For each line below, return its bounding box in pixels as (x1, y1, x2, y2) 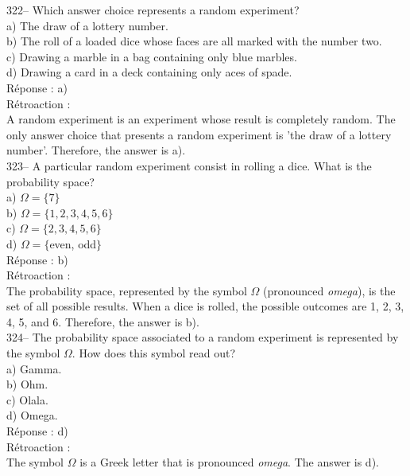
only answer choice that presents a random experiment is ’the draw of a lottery (6, 126, 392, 142)
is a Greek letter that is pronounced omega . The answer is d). (79, 454, 379, 470)
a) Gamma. (6, 360, 62, 377)
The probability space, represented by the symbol (6, 282, 247, 298)
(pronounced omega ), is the (263, 282, 396, 298)
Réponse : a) (6, 79, 68, 96)
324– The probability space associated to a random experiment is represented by (6, 329, 399, 345)
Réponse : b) (6, 251, 68, 267)
